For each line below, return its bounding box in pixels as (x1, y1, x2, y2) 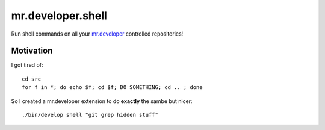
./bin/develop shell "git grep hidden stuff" (22, 111, 159, 119)
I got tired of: (11, 61, 43, 69)
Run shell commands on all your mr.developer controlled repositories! (11, 30, 184, 37)
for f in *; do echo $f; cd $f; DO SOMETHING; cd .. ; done (22, 84, 203, 91)
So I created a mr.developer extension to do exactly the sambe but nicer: (11, 97, 193, 105)
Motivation (11, 46, 53, 56)
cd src (22, 75, 42, 82)
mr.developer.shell (11, 9, 108, 22)
